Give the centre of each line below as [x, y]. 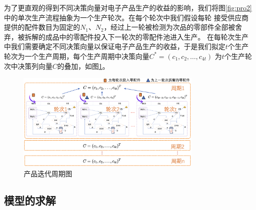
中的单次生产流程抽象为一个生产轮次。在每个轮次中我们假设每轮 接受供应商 [126, 17]
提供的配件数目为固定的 [42, 27]
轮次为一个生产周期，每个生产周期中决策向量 [77, 56]
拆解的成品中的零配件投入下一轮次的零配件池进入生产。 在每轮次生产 [136, 36]
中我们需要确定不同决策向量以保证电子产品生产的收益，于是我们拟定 [115, 46]
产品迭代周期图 [48, 173]
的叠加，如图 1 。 [84, 66]
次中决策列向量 [28, 66]
